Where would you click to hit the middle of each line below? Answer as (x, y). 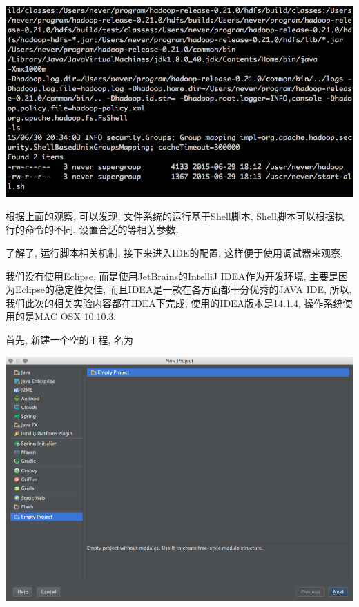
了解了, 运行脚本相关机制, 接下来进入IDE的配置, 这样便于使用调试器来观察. (174, 252)
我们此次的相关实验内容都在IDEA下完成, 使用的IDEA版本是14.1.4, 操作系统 (174, 302)
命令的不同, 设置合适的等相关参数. (101, 229)
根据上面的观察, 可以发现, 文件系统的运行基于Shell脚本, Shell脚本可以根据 (170, 216)
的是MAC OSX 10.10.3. (66, 316)
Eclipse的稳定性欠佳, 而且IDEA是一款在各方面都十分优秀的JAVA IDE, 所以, (183, 289)
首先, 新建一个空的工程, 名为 (70, 339)
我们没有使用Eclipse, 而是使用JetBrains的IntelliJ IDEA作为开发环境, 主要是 (172, 276)
